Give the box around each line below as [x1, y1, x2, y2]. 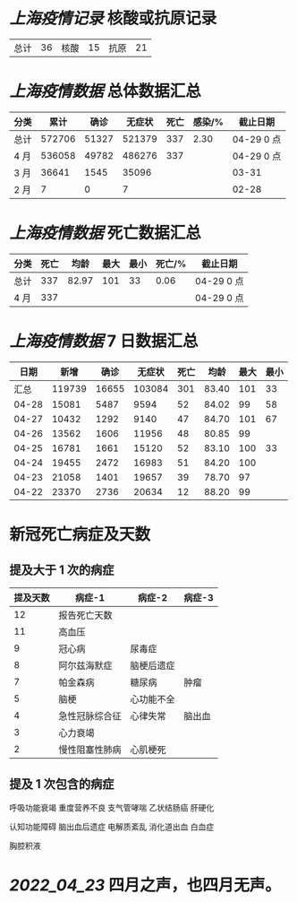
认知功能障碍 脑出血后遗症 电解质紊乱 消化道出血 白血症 [9, 821, 215, 832]
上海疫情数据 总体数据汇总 [9, 82, 201, 101]
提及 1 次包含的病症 [9, 776, 115, 792]
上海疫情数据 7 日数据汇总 [9, 331, 199, 351]
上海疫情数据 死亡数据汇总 [9, 223, 201, 243]
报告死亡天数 [58, 609, 114, 621]
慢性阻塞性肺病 [58, 743, 123, 756]
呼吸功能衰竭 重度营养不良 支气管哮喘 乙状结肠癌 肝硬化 [9, 802, 215, 812]
